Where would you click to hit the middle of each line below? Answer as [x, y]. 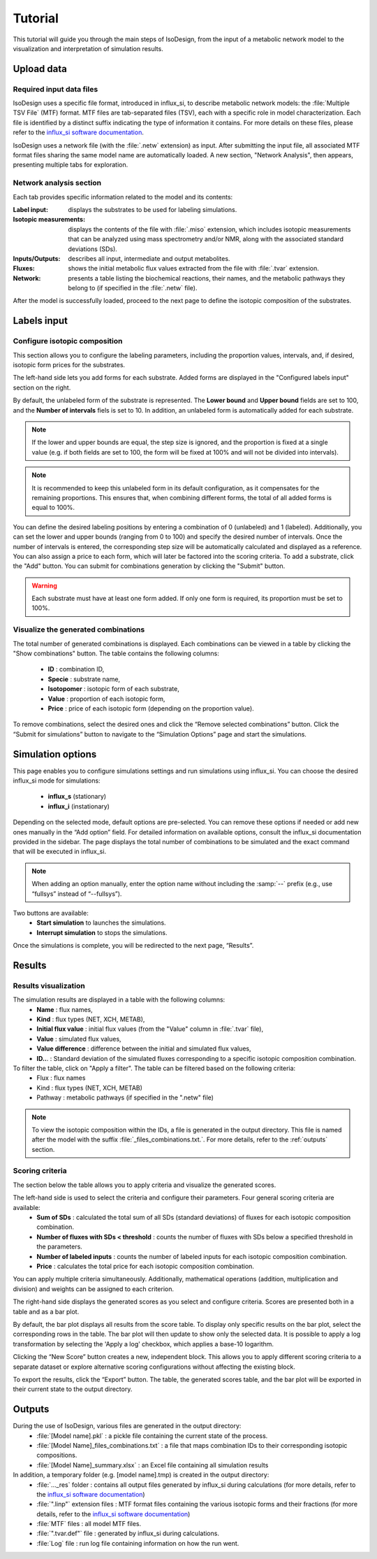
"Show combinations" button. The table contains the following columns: [116, 653]
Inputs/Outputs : [37, 258]
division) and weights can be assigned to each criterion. [94, 1289]
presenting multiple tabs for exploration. [71, 165]
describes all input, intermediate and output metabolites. [149, 258]
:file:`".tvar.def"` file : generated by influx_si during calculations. [128, 1533]
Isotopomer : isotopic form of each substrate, [113, 689]
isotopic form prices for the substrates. [69, 365]
